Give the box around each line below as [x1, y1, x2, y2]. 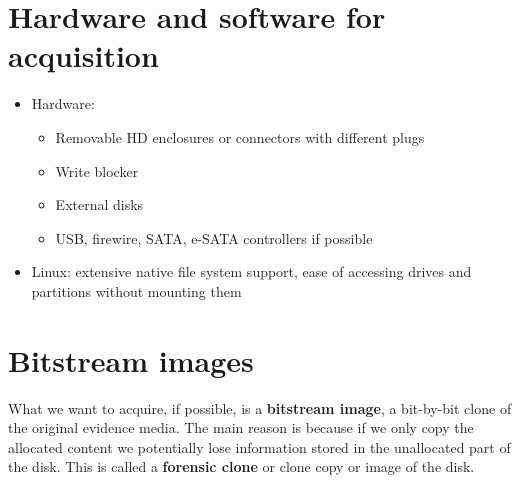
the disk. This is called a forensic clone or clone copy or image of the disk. [8, 456, 475, 477]
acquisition [8, 35, 159, 76]
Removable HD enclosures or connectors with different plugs [55, 126, 425, 147]
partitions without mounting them [31, 280, 242, 301]
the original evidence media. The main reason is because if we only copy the [8, 417, 474, 438]
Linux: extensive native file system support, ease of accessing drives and [31, 261, 472, 282]
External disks [55, 194, 144, 215]
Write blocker [55, 160, 139, 181]
